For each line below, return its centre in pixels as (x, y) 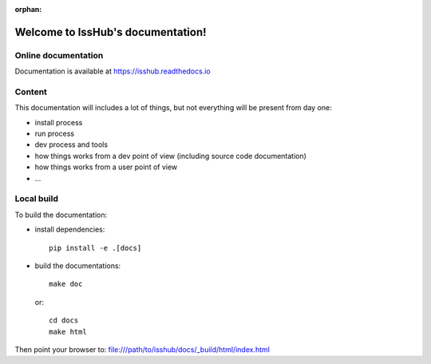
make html (68, 332)
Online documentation (59, 55)
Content (31, 92)
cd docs (64, 320)
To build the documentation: (61, 215)
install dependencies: (70, 229)
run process (55, 134)
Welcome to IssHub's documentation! (111, 32)
